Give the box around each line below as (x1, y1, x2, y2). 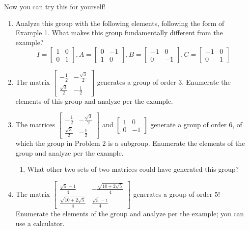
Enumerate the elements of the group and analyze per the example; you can (15, 208, 244, 219)
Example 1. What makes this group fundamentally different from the (15, 27, 223, 38)
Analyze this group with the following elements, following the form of (15, 18, 224, 28)
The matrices (15, 119, 55, 130)
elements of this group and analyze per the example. (15, 95, 173, 106)
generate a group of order (150, 119, 227, 130)
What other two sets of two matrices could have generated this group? (27, 164, 239, 174)
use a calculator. (15, 218, 65, 228)
